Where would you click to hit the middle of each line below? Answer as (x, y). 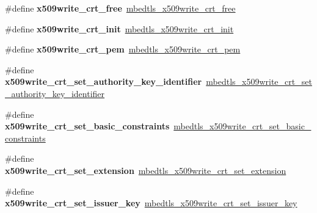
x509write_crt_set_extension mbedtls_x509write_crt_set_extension (146, 170)
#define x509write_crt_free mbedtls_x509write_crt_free (120, 8)
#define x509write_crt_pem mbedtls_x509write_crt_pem (123, 49)
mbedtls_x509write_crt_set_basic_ (242, 126)
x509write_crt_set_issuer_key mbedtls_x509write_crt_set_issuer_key (151, 203)
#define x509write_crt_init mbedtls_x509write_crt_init (119, 28)
